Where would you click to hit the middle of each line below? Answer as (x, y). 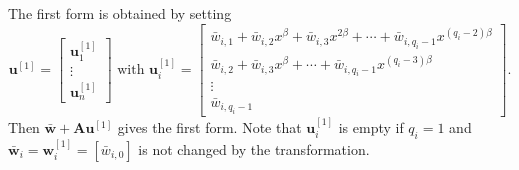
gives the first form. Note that (209, 126)
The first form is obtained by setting (120, 13)
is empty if (371, 126)
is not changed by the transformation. (254, 148)
